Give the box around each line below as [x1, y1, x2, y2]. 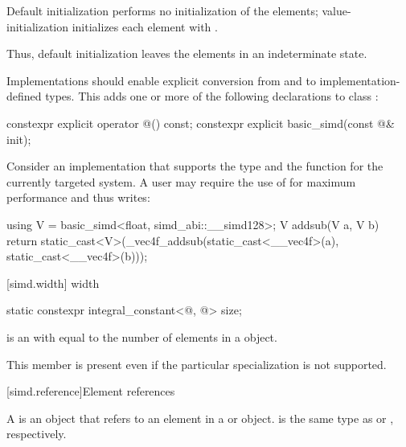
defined [6, 88, 42, 105]
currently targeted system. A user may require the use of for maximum [6, 173, 356, 190]
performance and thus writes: [6, 189, 150, 206]
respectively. [6, 425, 67, 442]
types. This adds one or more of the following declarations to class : [45, 88, 379, 105]
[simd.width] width [6, 274, 100, 291]
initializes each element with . [72, 18, 218, 35]
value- [322, 2, 351, 18]
